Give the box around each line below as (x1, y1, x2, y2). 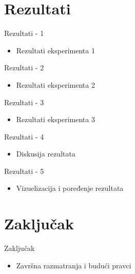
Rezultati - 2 (4, 62, 44, 73)
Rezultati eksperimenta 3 (16, 114, 95, 125)
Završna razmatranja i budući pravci (16, 260, 131, 270)
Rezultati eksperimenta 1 (16, 45, 95, 55)
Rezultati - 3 (4, 96, 44, 107)
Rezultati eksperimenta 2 (16, 79, 95, 90)
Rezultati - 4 (4, 131, 44, 142)
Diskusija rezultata (16, 148, 75, 159)
